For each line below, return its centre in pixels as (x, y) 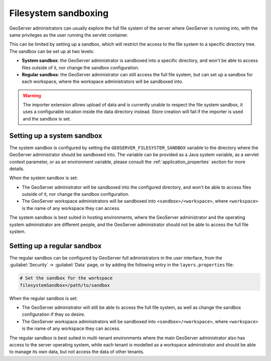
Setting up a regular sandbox (55, 246)
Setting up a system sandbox (56, 136)
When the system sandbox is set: (44, 178)
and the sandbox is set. (47, 118)
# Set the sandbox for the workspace (66, 278)
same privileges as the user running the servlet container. (69, 35)
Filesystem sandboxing (59, 13)
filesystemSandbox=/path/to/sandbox (65, 285)
